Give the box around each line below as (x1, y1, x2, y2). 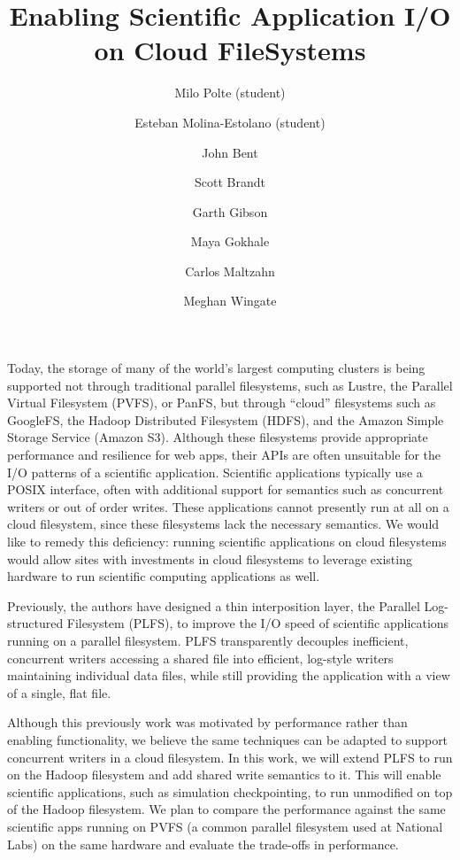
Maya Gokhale (190, 232, 270, 251)
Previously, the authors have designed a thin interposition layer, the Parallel (7, 596, 420, 615)
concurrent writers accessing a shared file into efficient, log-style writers (7, 648, 394, 667)
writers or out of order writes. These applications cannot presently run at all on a (7, 497, 449, 515)
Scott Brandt (195, 173, 265, 191)
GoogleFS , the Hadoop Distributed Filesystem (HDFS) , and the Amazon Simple (7, 410, 444, 429)
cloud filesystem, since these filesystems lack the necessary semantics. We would (7, 515, 440, 533)
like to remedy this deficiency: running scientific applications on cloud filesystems (7, 532, 447, 550)
